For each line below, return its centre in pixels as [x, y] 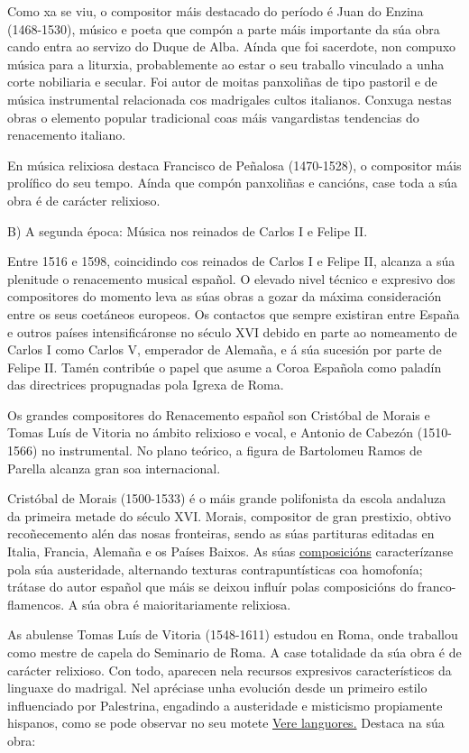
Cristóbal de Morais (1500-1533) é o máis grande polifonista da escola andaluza [227, 498]
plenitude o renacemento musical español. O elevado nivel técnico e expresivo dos [231, 278]
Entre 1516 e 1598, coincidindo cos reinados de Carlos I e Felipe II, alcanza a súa [231, 261]
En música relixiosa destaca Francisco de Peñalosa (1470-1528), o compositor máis [234, 165]
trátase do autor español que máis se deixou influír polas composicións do [211, 587]
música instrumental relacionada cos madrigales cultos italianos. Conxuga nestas [230, 99]
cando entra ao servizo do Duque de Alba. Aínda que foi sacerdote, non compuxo [232, 46]
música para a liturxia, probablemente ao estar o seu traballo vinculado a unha [226, 64]
